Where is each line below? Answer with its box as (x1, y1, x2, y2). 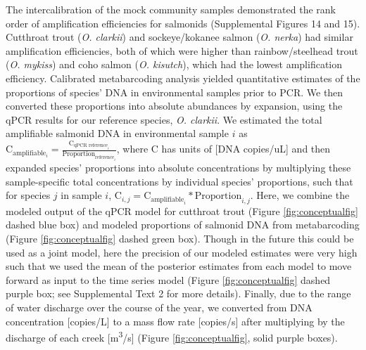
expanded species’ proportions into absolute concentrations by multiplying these (6, 160, 351, 174)
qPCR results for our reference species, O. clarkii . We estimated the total (6, 112, 322, 127)
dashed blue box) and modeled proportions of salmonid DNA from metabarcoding (6, 217, 360, 232)
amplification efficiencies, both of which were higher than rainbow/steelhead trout (6, 43, 358, 58)
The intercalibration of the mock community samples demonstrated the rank (6, 2, 336, 16)
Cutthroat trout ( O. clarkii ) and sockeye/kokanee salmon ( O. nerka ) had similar (6, 30, 353, 44)
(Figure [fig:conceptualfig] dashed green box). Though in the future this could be (6, 231, 354, 246)
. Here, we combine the (250, 188, 350, 202)
